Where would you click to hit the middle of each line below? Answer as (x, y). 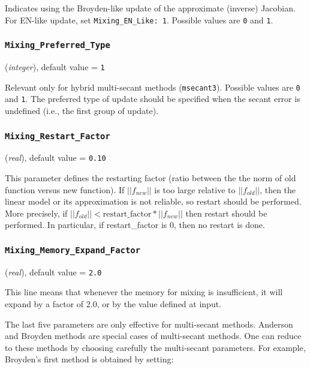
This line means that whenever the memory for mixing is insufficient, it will (144, 292)
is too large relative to (195, 189)
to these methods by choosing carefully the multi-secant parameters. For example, (155, 347)
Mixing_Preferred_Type (58, 45)
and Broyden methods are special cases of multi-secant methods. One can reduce (153, 336)
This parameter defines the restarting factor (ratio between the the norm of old (151, 178)
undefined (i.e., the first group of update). (82, 110)
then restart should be (226, 213)
